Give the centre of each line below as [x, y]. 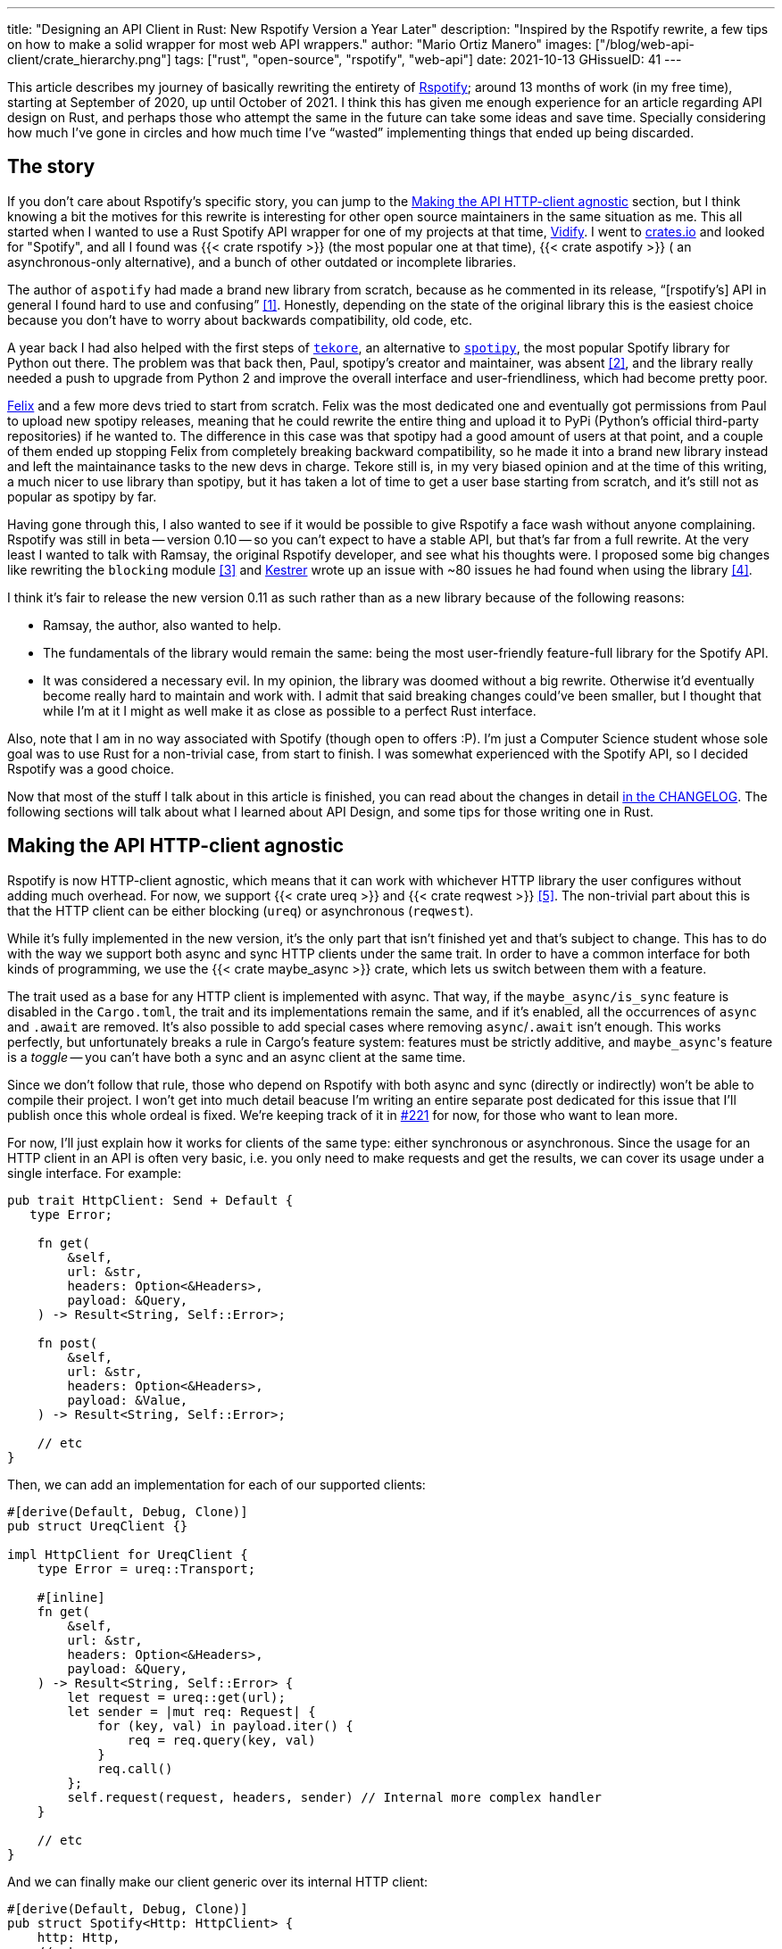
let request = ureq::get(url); [176, 1697]
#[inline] [71, 1597]
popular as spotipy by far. [82, 496]
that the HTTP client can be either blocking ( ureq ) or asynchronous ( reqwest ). [241, 910]
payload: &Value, [128, 1400]
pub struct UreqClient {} [98, 1526]
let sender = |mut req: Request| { [191, 1711]
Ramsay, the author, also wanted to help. [162, 625]
